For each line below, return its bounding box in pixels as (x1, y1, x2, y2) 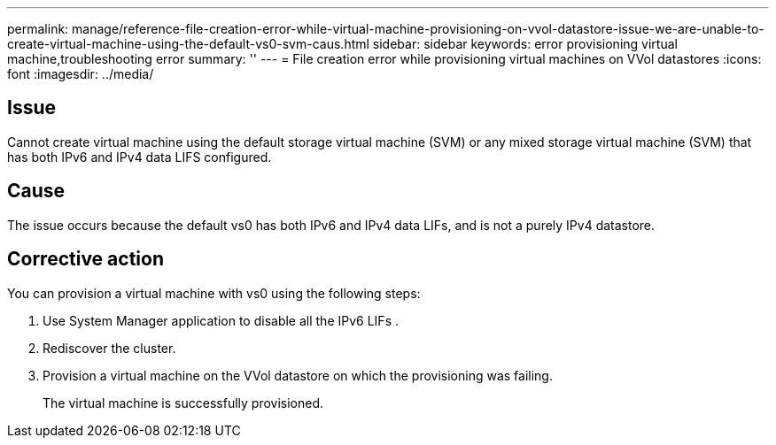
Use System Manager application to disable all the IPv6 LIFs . (43, 312, 399, 328)
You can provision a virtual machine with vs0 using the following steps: (7, 285, 421, 301)
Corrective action (7, 248, 164, 271)
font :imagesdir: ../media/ (7, 66, 154, 81)
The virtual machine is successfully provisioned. (43, 395, 324, 410)
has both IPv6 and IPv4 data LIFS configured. (7, 149, 272, 165)
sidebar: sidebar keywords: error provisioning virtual (372, 36, 678, 51)
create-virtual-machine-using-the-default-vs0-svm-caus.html (7, 36, 369, 51)
